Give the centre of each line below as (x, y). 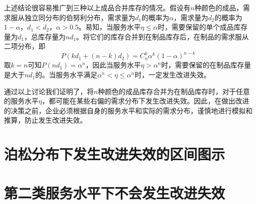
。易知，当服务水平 (110, 27)
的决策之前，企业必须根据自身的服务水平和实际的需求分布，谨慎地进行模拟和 (128, 110)
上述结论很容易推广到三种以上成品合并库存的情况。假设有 (97, 7)
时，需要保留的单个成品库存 (202, 27)
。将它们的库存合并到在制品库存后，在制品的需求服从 (163, 36)
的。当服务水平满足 (66, 75)
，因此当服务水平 (113, 65)
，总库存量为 (45, 36)
